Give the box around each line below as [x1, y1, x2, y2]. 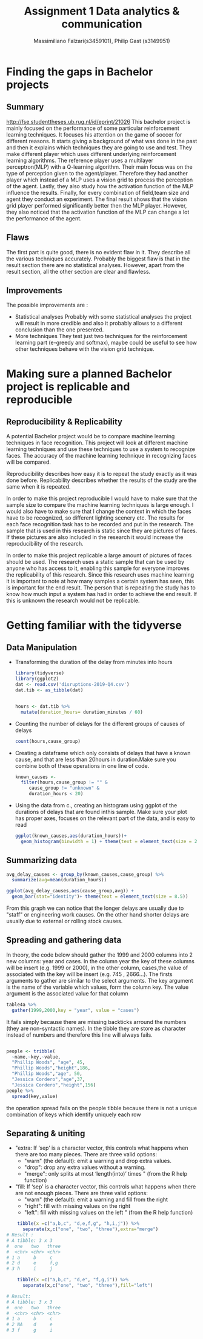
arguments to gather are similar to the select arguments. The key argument [6, 977, 193, 984]
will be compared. [6, 458, 52, 466]
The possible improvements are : [6, 302, 88, 309]
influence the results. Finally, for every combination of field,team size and [6, 189, 190, 196]
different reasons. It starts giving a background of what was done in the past [6, 137, 198, 144]
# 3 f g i [6, 1327, 53, 1334]
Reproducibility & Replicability [6, 416, 123, 427]
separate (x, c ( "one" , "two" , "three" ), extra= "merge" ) [22, 1226, 159, 1233]
